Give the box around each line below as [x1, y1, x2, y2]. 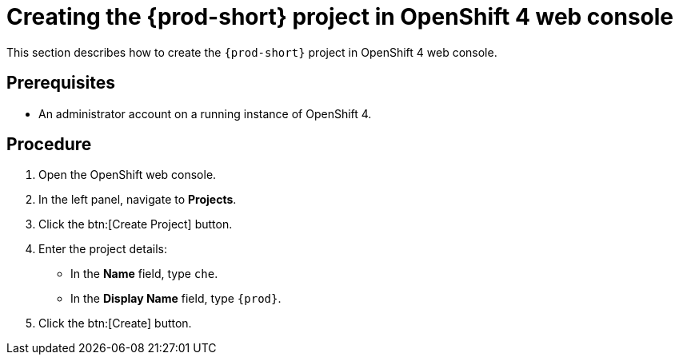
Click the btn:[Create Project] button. [38, 217, 233, 232]
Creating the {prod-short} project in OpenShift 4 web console [6, 3, 674, 30]
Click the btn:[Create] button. [38, 316, 192, 331]
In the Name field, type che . [70, 267, 218, 281]
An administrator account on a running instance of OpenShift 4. [38, 106, 372, 121]
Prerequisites [6, 73, 115, 93]
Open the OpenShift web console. [38, 168, 217, 182]
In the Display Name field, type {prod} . [70, 292, 282, 306]
